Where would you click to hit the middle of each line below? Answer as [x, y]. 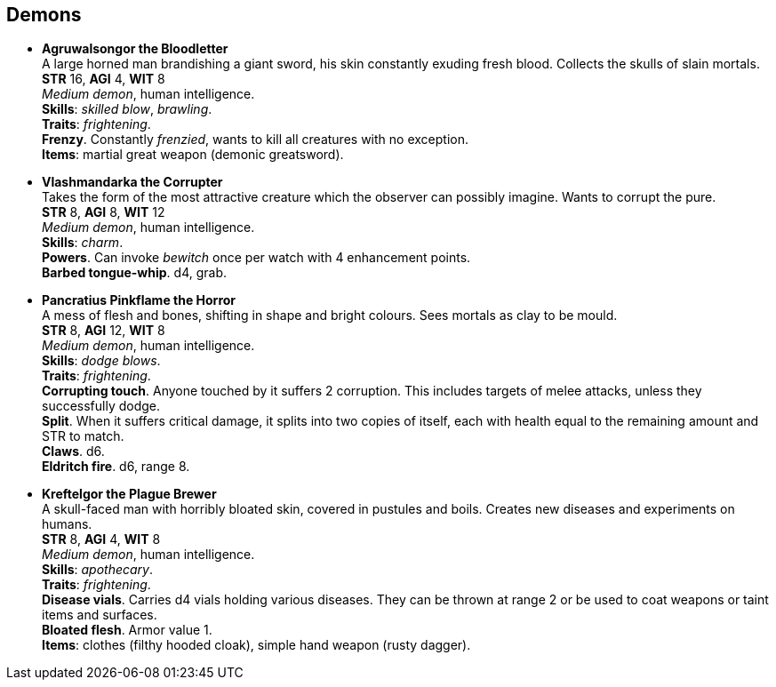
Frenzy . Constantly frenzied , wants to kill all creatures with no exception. [255, 140]
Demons [44, 15]
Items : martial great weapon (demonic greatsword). [193, 155]
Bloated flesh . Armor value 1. [127, 630]
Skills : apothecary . [98, 570]
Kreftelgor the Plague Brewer [129, 494]
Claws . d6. [73, 451]
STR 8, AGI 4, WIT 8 [101, 539]
